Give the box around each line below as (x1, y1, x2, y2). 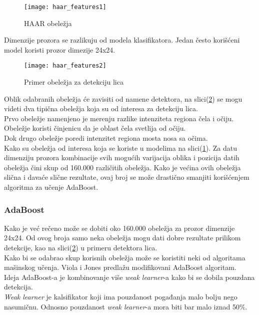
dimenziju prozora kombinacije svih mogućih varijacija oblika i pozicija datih (4, 152, 239, 163)
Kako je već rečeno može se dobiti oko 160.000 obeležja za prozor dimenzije (4, 222, 235, 233)
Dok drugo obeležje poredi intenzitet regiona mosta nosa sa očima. (4, 133, 208, 143)
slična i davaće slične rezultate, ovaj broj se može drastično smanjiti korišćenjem (4, 172, 249, 182)
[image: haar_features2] (24, 62, 106, 70)
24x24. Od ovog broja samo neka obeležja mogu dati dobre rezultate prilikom (4, 232, 241, 243)
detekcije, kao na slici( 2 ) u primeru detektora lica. (4, 242, 157, 253)
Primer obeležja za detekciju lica (24, 77, 123, 87)
